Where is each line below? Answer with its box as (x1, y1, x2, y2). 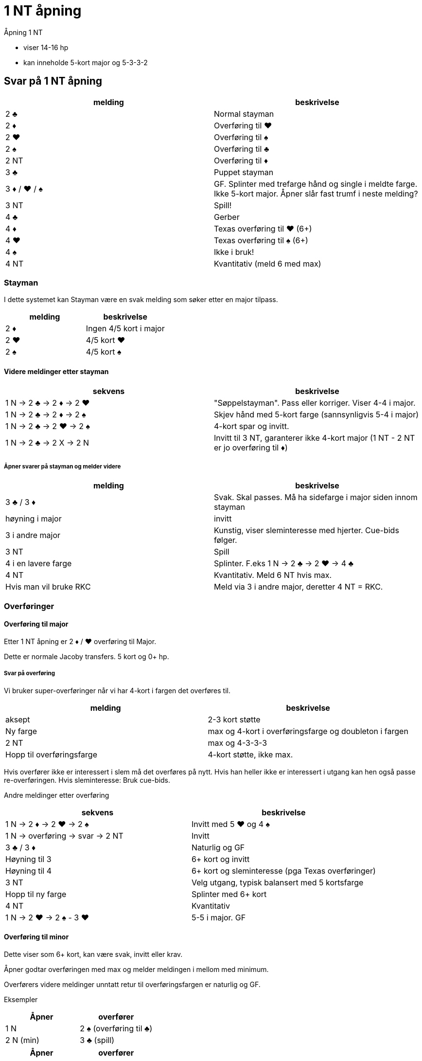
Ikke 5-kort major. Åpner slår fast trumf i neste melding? (214, 188, 418, 198)
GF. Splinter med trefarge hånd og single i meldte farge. (214, 179, 418, 189)
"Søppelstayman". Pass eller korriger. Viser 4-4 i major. (214, 397, 416, 408)
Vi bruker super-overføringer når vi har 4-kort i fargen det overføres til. (4, 686, 230, 695)
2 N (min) (5, 1035, 39, 1045)
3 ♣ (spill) (80, 1035, 115, 1045)
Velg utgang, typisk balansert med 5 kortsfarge (191, 877, 364, 887)
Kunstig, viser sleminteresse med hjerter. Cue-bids (214, 525, 399, 536)
